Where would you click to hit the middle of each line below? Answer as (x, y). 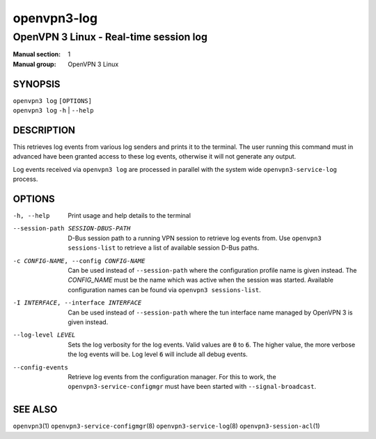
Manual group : (34, 64)
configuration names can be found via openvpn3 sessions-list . (164, 289)
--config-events (41, 367)
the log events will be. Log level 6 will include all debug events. (158, 354)
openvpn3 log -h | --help (53, 111)
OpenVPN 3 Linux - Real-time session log (110, 37)
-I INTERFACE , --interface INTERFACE (77, 303)
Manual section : (37, 54)
